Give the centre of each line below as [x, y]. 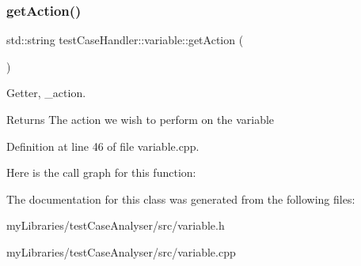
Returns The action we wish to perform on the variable [141, 119]
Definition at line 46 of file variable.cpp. [103, 146]
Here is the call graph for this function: [101, 172]
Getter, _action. [46, 93]
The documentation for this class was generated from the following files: [181, 199]
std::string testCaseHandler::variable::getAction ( [125, 40]
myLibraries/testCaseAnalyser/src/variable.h [116, 225]
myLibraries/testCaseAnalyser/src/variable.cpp [121, 251]
